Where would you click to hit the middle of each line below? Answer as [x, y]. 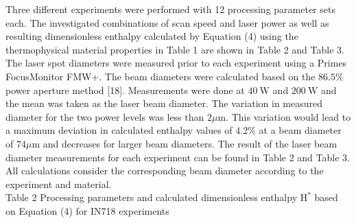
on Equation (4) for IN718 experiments [87, 210]
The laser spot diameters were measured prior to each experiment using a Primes [176, 63]
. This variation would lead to [288, 116]
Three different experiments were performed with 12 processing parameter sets [170, 9]
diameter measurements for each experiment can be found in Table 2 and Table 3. [178, 157]
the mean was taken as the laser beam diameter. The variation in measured [164, 103]
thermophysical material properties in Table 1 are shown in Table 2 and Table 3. [175, 49]
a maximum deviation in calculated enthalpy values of [119, 130]
